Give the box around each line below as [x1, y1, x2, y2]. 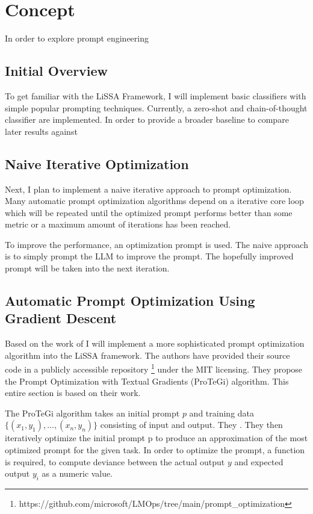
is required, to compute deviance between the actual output [5, 455, 225, 468]
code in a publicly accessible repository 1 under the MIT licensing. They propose [5, 361, 303, 376]
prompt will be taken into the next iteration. [5, 262, 170, 274]
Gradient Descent [5, 309, 117, 327]
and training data [189, 406, 255, 419]
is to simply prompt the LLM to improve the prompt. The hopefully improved [5, 250, 294, 262]
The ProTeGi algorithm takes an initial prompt [5, 406, 180, 419]
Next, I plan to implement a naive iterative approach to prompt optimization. [5, 182, 292, 195]
